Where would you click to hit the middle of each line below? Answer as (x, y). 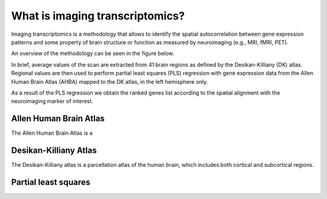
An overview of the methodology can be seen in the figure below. (93, 53)
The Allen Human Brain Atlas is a (52, 133)
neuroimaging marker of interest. (52, 101)
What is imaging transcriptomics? (98, 16)
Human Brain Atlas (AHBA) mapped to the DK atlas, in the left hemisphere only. (110, 81)
